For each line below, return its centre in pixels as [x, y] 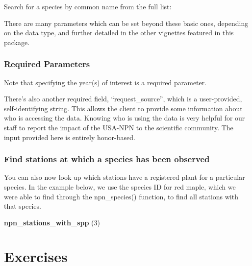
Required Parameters [47, 64]
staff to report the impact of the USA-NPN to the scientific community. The [119, 127]
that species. [23, 206]
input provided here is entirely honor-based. [70, 137]
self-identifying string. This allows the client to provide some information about [123, 108]
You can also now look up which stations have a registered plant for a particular [125, 177]
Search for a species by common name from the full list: [88, 6]
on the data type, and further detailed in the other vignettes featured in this [119, 33]
